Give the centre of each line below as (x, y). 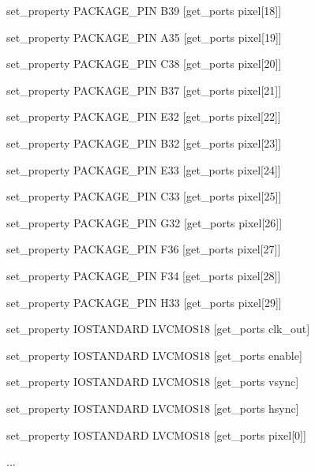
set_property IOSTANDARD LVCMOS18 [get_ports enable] (154, 355)
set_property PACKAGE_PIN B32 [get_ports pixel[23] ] (144, 142)
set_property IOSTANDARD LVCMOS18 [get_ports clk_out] (158, 329)
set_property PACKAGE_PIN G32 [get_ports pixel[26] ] (144, 222)
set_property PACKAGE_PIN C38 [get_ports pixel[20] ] (144, 64)
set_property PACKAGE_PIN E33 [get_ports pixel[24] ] (144, 169)
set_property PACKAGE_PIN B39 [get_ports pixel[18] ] (144, 10)
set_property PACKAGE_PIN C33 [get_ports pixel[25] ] (144, 196)
